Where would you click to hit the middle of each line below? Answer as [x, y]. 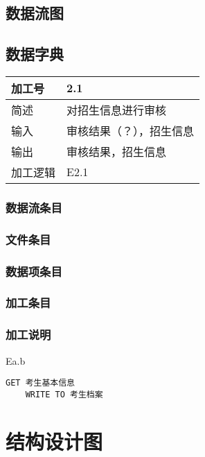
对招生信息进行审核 [117, 110]
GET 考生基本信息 [40, 383]
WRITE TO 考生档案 [64, 394]
